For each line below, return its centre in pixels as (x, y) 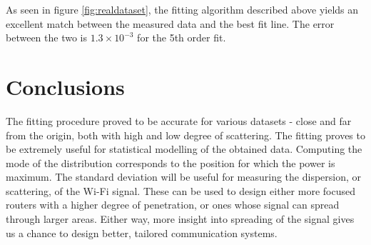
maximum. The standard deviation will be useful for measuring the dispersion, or (184, 177)
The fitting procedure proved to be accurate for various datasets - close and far (179, 120)
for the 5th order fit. (182, 37)
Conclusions (65, 86)
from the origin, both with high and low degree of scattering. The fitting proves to (185, 135)
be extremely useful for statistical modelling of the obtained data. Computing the (184, 149)
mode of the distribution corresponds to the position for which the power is (171, 162)
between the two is (46, 37)
